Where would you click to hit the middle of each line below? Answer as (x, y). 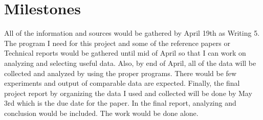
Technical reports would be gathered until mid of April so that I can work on (125, 53)
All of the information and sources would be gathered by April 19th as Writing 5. (132, 33)
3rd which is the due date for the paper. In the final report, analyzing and (120, 103)
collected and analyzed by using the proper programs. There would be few (120, 73)
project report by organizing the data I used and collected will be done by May (128, 93)
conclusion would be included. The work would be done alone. (101, 113)
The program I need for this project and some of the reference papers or (117, 43)
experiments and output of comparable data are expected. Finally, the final (122, 83)
